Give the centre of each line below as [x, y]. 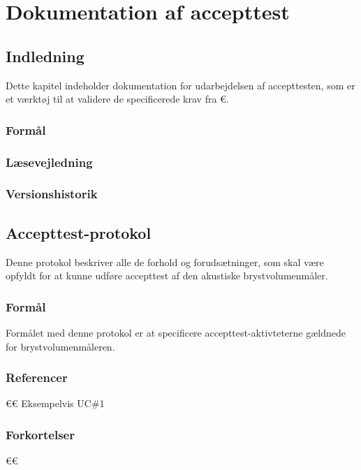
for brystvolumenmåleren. [60, 346]
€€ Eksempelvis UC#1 [55, 403]
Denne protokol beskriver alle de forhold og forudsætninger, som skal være [165, 262]
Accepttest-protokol [79, 232]
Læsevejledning [49, 162]
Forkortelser [40, 434]
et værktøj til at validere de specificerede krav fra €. [117, 99]
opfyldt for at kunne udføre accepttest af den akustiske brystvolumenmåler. [167, 276]
